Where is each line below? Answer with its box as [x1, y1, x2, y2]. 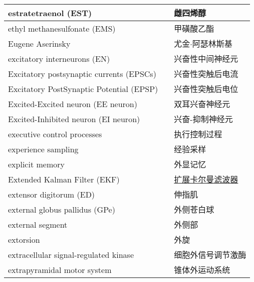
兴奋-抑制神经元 [174, 113, 233, 125]
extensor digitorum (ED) [8, 188, 95, 200]
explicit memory [8, 158, 65, 170]
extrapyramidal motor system [8, 263, 112, 275]
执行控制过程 [174, 128, 222, 140]
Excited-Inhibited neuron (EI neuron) [8, 113, 140, 125]
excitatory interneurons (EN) [8, 52, 110, 64]
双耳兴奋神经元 [174, 98, 230, 110]
